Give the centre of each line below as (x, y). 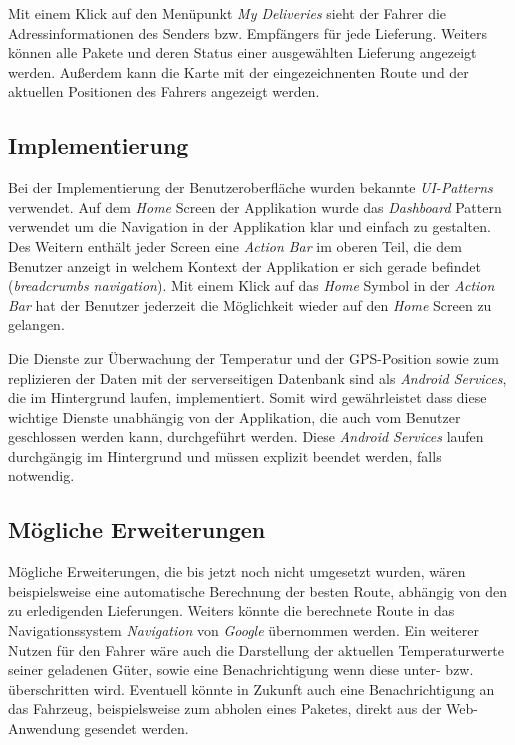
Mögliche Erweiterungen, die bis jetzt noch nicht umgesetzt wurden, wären (237, 571)
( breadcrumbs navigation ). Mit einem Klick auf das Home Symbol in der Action (251, 285)
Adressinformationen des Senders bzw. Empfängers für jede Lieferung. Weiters (248, 32)
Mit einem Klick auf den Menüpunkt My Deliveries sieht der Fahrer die (227, 13)
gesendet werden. (136, 728)
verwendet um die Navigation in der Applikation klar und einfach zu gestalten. (249, 226)
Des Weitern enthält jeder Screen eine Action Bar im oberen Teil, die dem (235, 245)
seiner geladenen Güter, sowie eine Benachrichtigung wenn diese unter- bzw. (241, 669)
